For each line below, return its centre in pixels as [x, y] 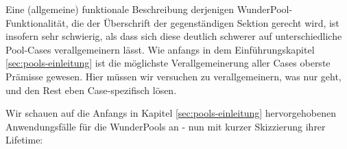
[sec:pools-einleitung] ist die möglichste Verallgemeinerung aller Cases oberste [168, 63]
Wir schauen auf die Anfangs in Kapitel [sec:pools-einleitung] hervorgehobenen [171, 113]
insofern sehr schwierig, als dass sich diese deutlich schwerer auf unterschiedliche [174, 36]
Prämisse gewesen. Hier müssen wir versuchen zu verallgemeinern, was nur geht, [173, 76]
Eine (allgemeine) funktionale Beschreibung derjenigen [120, 9]
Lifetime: [24, 140]
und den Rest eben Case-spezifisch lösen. [91, 90]
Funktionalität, [37, 22]
